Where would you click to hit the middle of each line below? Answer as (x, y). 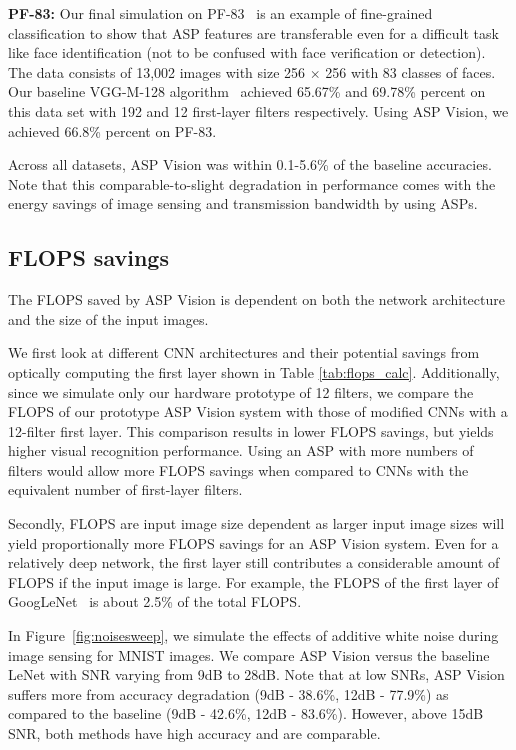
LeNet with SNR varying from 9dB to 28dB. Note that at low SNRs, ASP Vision (256, 674)
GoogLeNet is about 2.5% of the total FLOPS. (155, 601)
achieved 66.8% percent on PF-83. (112, 130)
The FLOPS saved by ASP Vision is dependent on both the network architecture (256, 299)
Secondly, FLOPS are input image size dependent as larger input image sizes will (256, 523)
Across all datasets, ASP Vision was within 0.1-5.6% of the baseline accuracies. (250, 164)
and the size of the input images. (108, 318)
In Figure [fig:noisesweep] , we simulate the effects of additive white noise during (253, 635)
